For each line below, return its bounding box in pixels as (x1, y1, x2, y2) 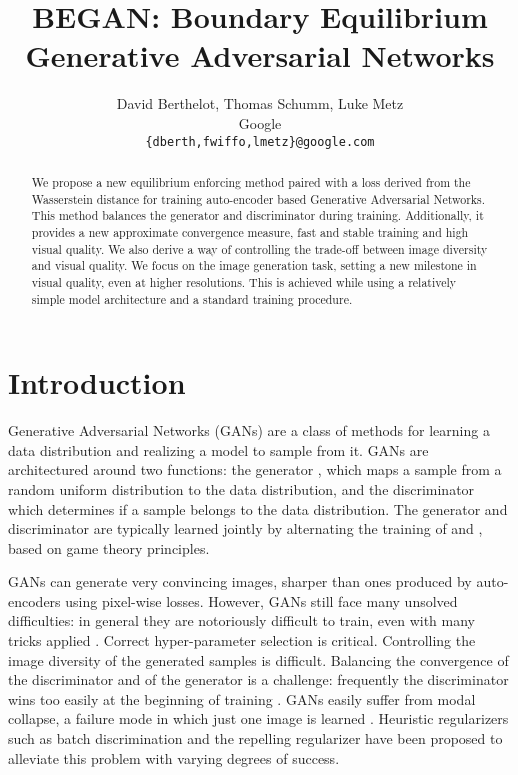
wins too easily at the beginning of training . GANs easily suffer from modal (8, 688, 476, 709)
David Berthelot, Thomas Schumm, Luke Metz (116, 93, 404, 114)
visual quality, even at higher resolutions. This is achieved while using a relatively (31, 273, 457, 290)
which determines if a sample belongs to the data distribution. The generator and (8, 498, 508, 519)
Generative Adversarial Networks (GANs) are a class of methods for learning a (8, 420, 490, 441)
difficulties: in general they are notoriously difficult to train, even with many (8, 610, 475, 631)
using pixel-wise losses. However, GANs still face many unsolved (65, 590, 458, 611)
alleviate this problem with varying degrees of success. (8, 747, 340, 768)
